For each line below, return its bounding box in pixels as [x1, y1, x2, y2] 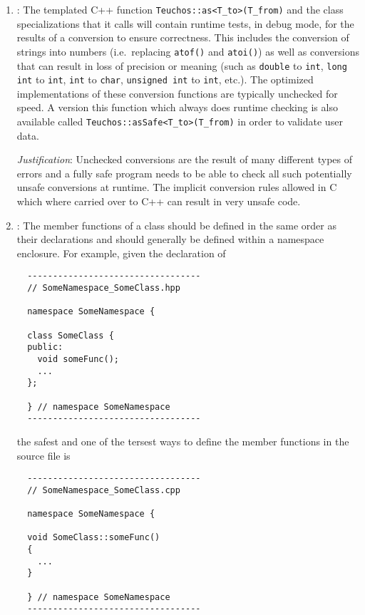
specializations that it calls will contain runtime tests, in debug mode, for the [16, 16, 354, 31]
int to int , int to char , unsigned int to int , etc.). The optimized [16, 72, 314, 87]
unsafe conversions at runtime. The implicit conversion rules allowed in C [16, 180, 337, 195]
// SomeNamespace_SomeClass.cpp [27, 485, 180, 495]
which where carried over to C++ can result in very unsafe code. [16, 194, 301, 209]
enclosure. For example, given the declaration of [16, 245, 226, 260]
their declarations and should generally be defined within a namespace [16, 232, 324, 247]
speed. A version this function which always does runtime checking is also [16, 100, 338, 115]
